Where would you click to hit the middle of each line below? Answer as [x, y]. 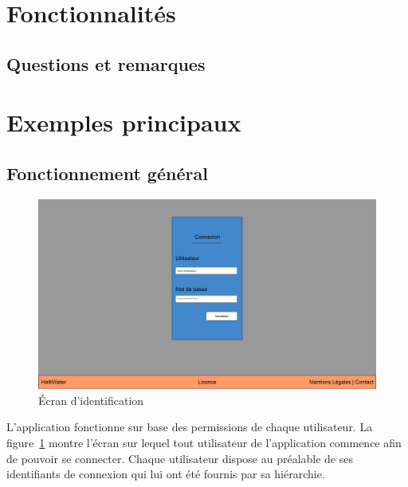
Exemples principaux [124, 122]
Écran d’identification [91, 400]
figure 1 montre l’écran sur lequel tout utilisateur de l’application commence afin [204, 443]
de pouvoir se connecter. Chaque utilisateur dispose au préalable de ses [180, 458]
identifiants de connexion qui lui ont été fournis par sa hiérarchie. [166, 474]
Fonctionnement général [107, 173]
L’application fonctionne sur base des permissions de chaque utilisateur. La [190, 427]
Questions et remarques [106, 63]
